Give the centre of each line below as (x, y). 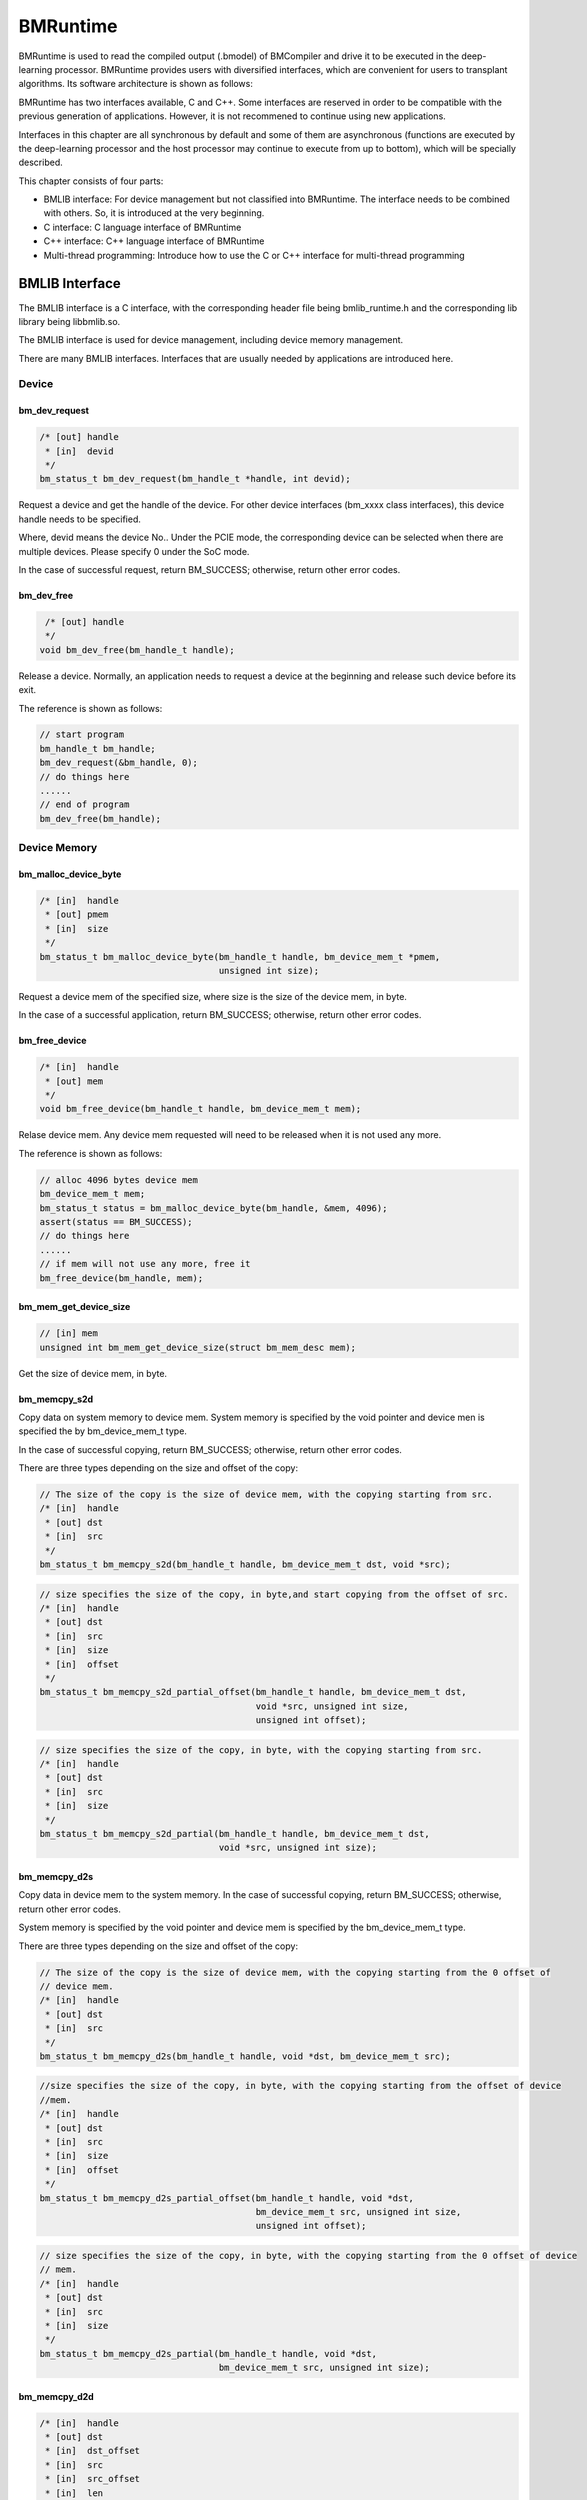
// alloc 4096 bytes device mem (119, 1179)
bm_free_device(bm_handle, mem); (121, 1278)
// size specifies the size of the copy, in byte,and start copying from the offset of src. (274, 1594)
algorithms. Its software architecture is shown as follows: (136, 84)
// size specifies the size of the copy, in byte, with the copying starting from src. (261, 1749)
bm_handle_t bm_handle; (98, 748)
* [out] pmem (77, 914)
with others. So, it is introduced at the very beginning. (154, 213)
